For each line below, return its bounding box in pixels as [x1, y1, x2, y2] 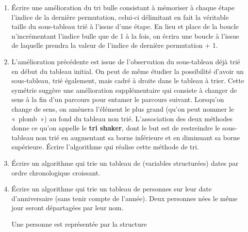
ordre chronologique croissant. [11, 167, 100, 177]
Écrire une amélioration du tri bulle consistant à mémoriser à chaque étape [11, 2, 235, 12]
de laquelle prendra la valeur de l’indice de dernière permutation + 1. [11, 40, 218, 50]
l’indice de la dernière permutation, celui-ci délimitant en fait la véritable [11, 12, 229, 22]
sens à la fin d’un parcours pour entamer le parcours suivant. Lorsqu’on [11, 94, 224, 104]
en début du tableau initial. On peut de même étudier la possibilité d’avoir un [11, 66, 244, 76]
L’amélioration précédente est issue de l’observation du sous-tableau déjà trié [11, 56, 240, 66]
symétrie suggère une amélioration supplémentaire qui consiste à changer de [11, 85, 237, 95]
